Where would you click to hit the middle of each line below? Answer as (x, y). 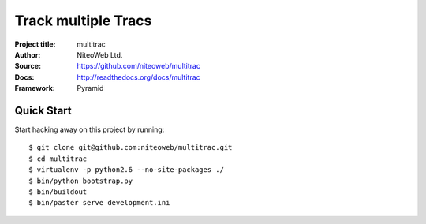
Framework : (35, 88)
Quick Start (43, 110)
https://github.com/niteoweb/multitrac (139, 66)
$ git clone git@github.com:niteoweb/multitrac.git (131, 147)
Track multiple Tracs (83, 21)
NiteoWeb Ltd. (100, 54)
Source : (28, 66)
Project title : (35, 44)
